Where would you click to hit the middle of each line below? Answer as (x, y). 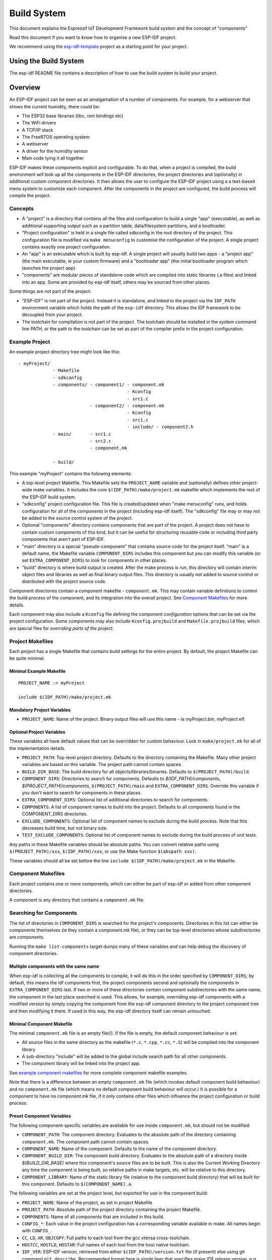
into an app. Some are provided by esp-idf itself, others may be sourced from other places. (116, 282)
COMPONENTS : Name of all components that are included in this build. (93, 1217)
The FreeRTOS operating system (56, 137)
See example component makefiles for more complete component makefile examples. (99, 1073)
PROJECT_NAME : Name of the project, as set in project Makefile (87, 1203)
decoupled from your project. (52, 314)
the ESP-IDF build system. (49, 497)
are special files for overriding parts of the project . (62, 628)
